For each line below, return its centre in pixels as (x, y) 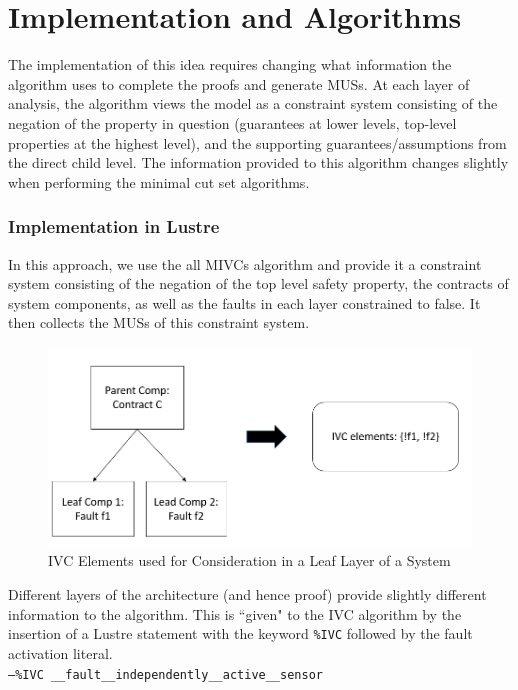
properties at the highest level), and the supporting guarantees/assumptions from (257, 142)
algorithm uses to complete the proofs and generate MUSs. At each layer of (239, 83)
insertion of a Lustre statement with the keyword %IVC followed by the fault (240, 633)
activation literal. (60, 652)
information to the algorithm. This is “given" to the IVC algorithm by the (235, 613)
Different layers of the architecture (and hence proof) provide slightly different (247, 594)
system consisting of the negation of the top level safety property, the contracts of (258, 283)
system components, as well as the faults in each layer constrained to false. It (244, 302)
